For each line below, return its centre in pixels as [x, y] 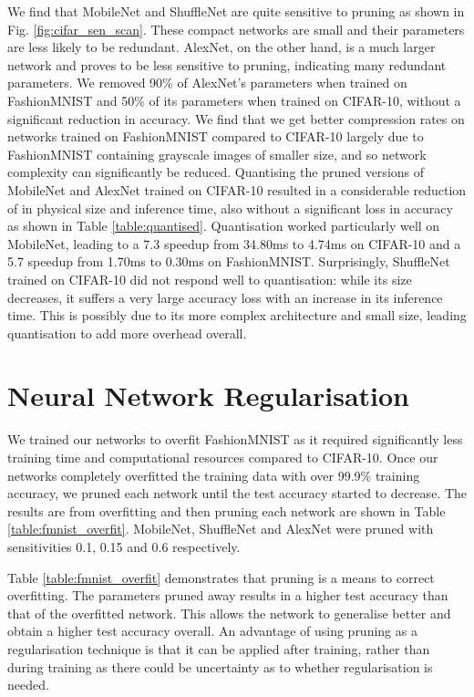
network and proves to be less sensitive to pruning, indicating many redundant [227, 64]
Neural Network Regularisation [208, 395]
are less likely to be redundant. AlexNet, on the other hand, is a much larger [222, 47]
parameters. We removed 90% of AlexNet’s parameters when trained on [207, 83]
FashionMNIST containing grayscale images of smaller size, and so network [217, 154]
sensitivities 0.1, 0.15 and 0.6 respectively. [124, 546]
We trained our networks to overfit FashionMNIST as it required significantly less [235, 439]
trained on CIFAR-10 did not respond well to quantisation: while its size [210, 279]
